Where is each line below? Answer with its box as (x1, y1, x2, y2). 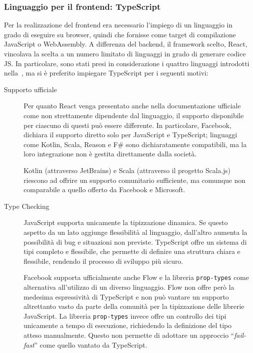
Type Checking (4, 201, 50, 211)
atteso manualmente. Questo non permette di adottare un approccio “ (24, 329, 234, 340)
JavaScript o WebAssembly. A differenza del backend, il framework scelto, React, (4, 39, 248, 49)
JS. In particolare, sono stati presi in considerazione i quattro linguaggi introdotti (4, 58, 250, 68)
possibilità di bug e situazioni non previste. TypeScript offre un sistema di (24, 236, 247, 247)
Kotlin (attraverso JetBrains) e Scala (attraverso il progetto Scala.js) (24, 165, 231, 175)
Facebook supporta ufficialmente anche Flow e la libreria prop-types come (24, 272, 249, 282)
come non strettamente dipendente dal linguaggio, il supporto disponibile (24, 110, 244, 120)
